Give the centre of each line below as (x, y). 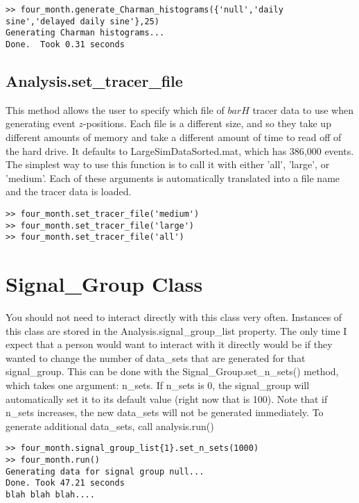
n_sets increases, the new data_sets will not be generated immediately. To (165, 412)
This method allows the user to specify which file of (115, 109)
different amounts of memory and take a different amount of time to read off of (174, 137)
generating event (41, 123)
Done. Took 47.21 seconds (65, 483)
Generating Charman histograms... (85, 33)
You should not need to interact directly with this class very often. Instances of (174, 317)
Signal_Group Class (104, 284)
